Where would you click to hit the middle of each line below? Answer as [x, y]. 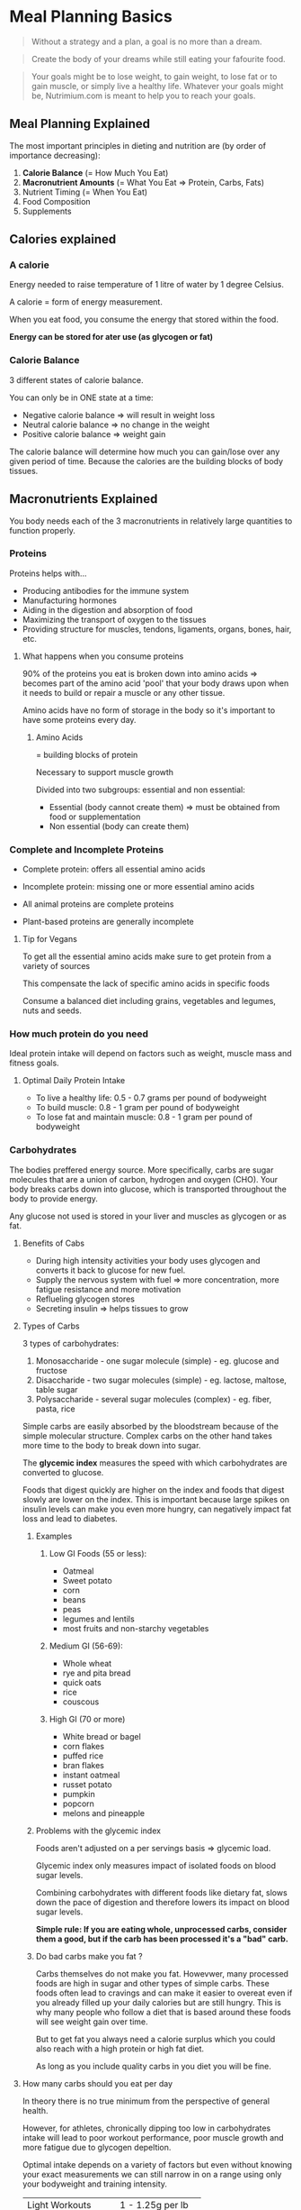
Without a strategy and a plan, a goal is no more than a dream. [146, 41]
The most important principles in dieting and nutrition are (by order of [138, 145]
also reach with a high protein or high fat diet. [120, 2049]
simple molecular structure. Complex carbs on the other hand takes [147, 1436]
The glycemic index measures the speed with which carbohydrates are [155, 1463]
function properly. [43, 530]
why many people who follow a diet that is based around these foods [164, 2012]
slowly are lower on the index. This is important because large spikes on [156, 1499]
